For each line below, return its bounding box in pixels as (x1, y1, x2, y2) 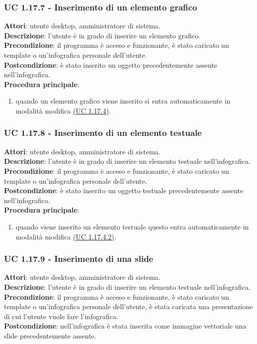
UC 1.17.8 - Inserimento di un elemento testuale (4, 126, 202, 139)
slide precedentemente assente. (4, 330, 96, 341)
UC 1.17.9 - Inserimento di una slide (4, 252, 154, 265)
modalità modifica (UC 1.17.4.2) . (15, 231, 116, 241)
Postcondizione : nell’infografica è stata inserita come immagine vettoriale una (4, 321, 247, 331)
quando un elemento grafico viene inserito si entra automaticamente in (15, 96, 231, 106)
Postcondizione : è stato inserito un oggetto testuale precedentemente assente (4, 185, 244, 196)
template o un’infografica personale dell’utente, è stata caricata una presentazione (4, 301, 253, 312)
